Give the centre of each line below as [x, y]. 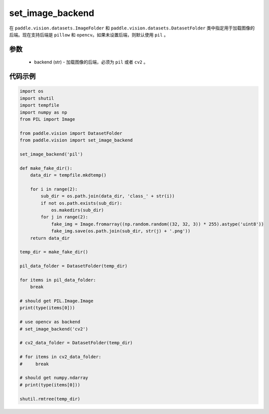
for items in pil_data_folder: [58, 280]
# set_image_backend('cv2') [54, 329]
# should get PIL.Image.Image [57, 301]
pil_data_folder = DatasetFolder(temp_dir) [74, 266]
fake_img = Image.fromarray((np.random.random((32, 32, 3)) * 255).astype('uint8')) [157, 224]
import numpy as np [43, 112]
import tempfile [40, 105]
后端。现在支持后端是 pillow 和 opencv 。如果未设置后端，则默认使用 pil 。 [89, 34]
